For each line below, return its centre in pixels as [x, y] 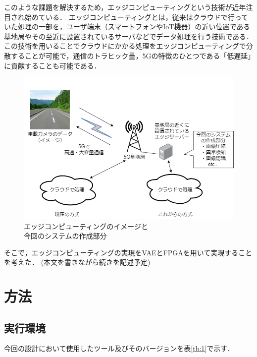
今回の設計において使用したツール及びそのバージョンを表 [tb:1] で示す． [119, 348]
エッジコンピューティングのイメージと [86, 226]
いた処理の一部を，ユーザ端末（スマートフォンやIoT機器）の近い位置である [127, 27]
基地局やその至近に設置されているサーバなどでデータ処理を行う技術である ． [129, 36]
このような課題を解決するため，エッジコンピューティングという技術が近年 [125, 7]
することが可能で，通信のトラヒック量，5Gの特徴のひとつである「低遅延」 [131, 55]
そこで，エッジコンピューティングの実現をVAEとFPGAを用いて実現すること [128, 252]
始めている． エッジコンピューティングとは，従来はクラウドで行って [136, 17]
